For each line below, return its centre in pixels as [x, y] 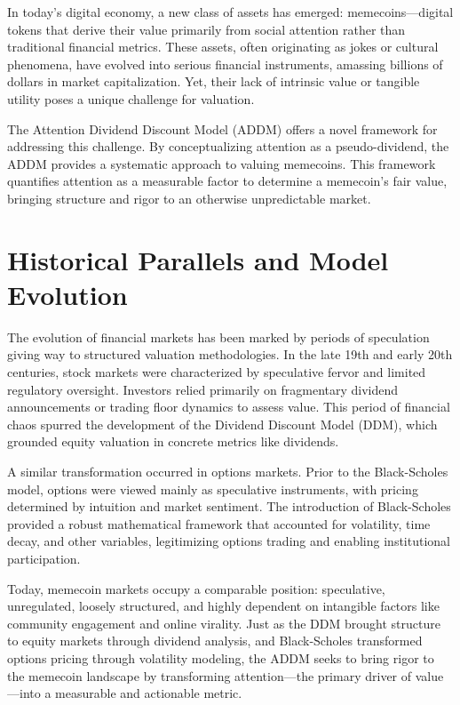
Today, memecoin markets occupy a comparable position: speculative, [196, 588]
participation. [44, 558]
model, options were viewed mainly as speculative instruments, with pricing [213, 489]
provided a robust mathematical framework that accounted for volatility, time [219, 523]
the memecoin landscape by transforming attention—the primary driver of [210, 675]
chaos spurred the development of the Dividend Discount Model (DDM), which [222, 424]
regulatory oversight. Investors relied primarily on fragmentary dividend [203, 389]
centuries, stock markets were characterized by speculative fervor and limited [217, 372]
